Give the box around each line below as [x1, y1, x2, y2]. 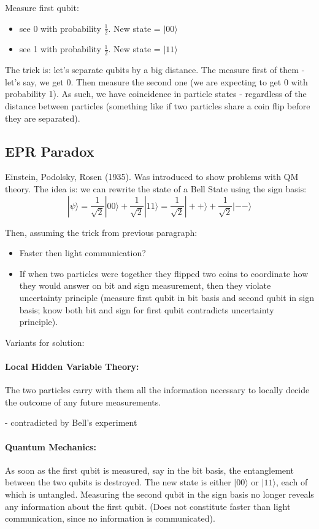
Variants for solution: [5, 335, 85, 348]
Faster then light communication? [19, 246, 146, 259]
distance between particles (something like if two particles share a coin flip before [5, 100, 310, 112]
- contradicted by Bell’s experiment [5, 416, 137, 429]
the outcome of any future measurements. [5, 395, 161, 408]
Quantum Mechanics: [5, 440, 96, 453]
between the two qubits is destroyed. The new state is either [5, 476, 231, 488]
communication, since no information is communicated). [5, 512, 215, 525]
